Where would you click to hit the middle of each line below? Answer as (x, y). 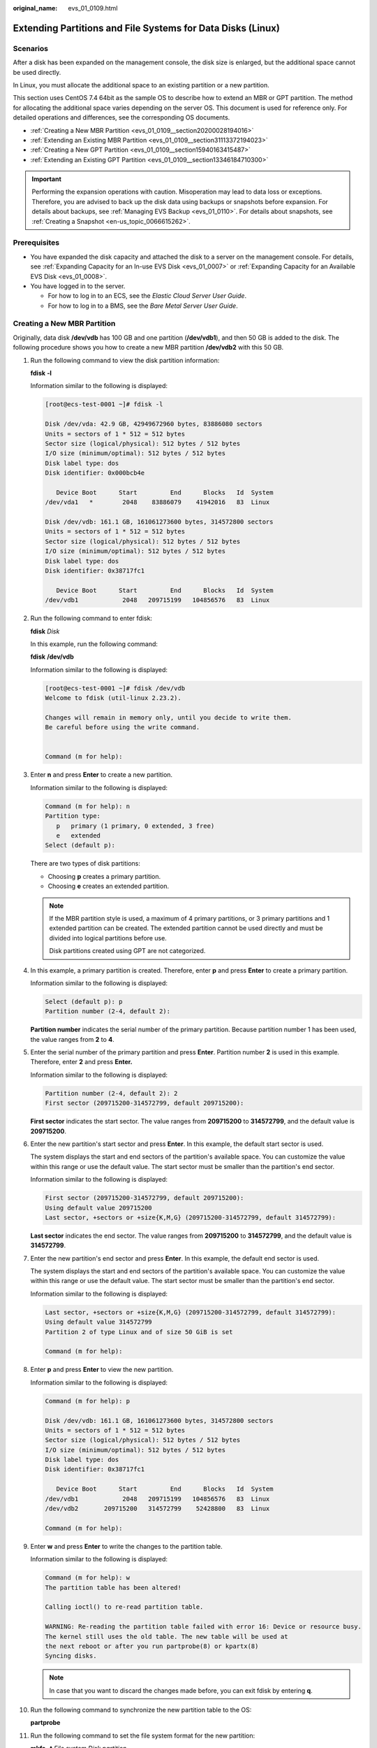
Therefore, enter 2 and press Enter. (81, 1062)
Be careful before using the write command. (123, 728)
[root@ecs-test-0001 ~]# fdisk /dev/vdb (115, 688)
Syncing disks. (71, 1656)
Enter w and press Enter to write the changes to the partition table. (126, 1546)
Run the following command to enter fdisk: (91, 618)
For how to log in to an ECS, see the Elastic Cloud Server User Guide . (147, 296)
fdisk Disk (45, 631)
